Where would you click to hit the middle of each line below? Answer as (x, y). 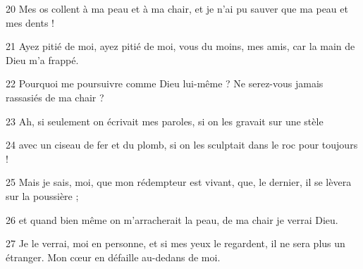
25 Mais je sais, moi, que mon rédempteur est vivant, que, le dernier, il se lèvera (179, 182)
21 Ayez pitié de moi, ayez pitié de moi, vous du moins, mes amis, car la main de (180, 46)
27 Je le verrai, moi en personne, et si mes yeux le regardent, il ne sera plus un (176, 243)
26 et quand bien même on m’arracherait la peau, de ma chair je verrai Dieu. (172, 219)
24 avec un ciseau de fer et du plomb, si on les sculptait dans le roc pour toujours (182, 145)
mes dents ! (30, 22)
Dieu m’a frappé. (42, 60)
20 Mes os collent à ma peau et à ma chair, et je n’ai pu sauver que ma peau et (177, 8)
